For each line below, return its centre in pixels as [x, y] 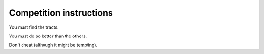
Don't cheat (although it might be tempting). [53, 45]
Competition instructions [61, 13]
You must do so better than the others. [48, 36]
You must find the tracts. [34, 27]
